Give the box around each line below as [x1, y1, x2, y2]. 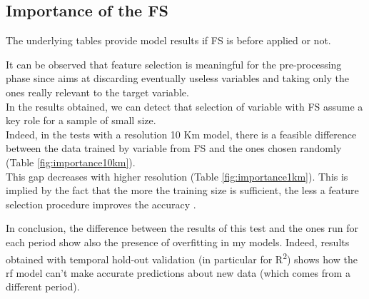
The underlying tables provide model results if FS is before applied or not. [6, 33, 331, 48]
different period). [6, 279, 80, 294]
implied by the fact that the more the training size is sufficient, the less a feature [6, 183, 359, 198]
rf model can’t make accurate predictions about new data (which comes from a [6, 265, 350, 280]
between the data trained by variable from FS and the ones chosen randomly [6, 141, 342, 156]
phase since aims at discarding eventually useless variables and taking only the [6, 71, 349, 86]
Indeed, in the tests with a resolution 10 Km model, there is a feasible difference [6, 126, 357, 141]
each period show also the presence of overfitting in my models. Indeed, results [6, 234, 350, 249]
